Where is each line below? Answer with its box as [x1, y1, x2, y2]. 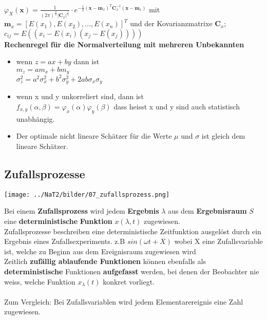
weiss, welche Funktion [4, 276, 75, 287]
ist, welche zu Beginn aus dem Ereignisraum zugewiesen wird [4, 246, 196, 256]
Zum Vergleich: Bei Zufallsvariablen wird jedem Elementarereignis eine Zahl [4, 296, 243, 307]
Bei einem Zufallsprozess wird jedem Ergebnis [4, 205, 159, 216]
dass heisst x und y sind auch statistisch [113, 101, 240, 111]
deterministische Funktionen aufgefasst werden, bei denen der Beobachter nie [4, 266, 259, 276]
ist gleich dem [201, 130, 245, 141]
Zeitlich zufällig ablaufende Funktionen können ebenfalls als [4, 256, 206, 267]
